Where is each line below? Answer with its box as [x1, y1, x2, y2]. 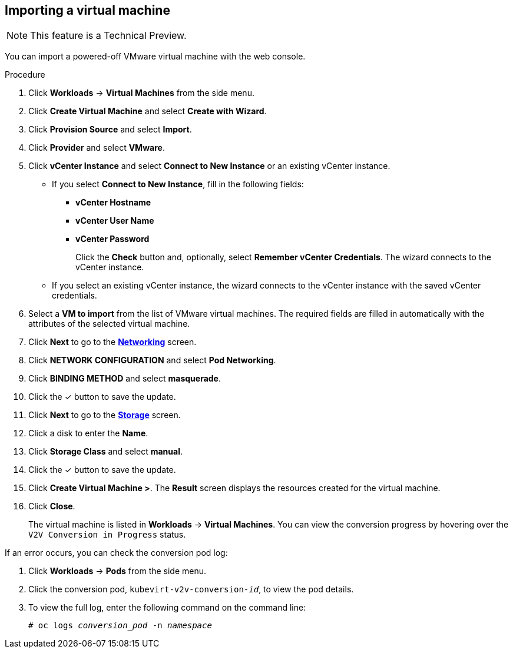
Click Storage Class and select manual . [28, 446, 183, 457]
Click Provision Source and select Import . [28, 124, 192, 135]
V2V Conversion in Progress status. [28, 529, 186, 540]
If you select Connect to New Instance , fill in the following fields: [52, 179, 304, 190]
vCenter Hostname [75, 197, 151, 208]
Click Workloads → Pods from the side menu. [28, 566, 207, 576]
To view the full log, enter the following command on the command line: [28, 602, 306, 613]
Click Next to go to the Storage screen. [28, 410, 181, 420]
